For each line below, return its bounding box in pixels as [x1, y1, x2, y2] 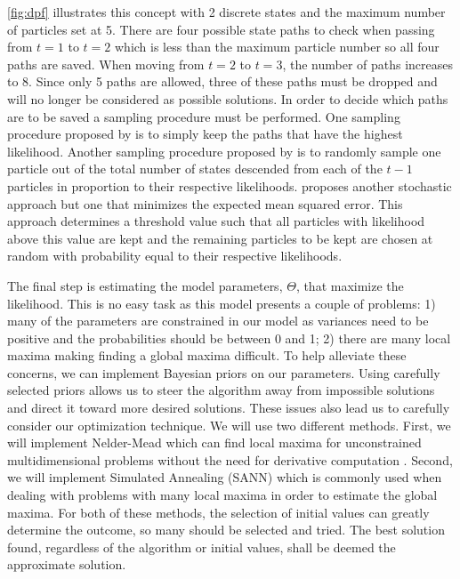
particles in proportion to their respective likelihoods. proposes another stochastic [7, 176, 452, 195]
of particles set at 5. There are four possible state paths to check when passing [7, 20, 435, 38]
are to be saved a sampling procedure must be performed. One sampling [7, 107, 400, 125]
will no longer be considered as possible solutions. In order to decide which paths [7, 89, 448, 108]
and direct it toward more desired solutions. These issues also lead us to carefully [7, 398, 450, 417]
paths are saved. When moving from [7, 54, 205, 73]
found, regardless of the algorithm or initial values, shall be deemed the [7, 537, 396, 556]
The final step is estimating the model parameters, [7, 276, 283, 294]
